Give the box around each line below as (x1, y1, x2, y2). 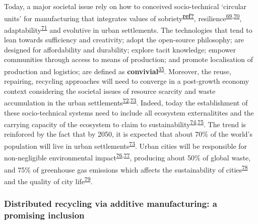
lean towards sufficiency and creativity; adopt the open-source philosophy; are (4, 34, 244, 45)
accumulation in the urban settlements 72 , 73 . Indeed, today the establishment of (4, 96, 248, 107)
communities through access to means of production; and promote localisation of (4, 54, 253, 65)
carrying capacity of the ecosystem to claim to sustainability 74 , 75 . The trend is (4, 118, 246, 129)
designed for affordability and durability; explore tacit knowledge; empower (4, 44, 236, 54)
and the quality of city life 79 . (4, 174, 93, 186)
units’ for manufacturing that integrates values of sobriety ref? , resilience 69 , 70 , (4, 11, 242, 23)
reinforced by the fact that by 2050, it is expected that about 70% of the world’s (4, 129, 252, 139)
